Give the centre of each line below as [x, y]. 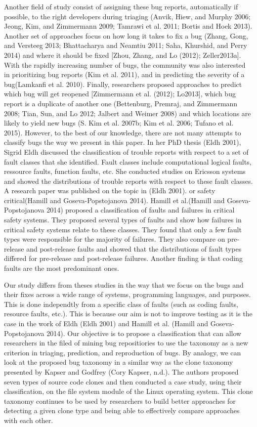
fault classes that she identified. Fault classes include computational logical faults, [128, 161]
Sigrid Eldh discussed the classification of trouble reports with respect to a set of [126, 151]
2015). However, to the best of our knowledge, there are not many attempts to [123, 132]
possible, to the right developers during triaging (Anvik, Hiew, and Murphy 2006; [127, 16]
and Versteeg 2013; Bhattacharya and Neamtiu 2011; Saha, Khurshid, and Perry [126, 45]
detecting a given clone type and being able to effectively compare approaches [122, 410]
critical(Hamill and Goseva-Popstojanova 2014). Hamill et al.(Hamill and [114, 200]
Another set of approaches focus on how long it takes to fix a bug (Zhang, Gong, [126, 35]
